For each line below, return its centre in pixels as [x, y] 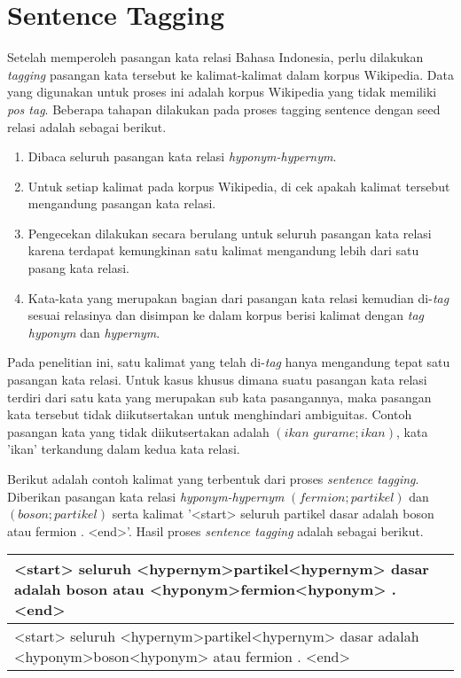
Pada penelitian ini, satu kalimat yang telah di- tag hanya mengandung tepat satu [229, 362]
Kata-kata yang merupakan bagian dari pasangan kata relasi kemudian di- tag [238, 297]
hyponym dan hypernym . [94, 332]
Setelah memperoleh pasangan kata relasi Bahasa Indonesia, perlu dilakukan [215, 57]
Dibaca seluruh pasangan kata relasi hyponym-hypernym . [182, 156]
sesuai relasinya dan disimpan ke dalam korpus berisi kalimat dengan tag [226, 315]
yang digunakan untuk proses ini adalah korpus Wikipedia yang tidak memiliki [222, 92]
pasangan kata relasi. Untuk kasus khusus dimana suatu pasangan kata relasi [217, 380]
